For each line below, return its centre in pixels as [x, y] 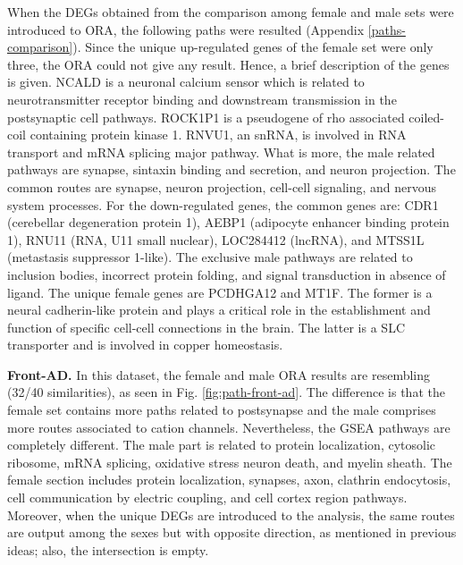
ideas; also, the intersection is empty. [108, 549]
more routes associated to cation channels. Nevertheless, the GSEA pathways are [229, 427]
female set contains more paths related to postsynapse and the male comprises [222, 410]
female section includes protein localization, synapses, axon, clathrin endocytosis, [229, 480]
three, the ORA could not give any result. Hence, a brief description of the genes [228, 64]
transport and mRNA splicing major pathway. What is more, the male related [221, 152]
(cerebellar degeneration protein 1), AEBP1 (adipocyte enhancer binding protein [228, 222]
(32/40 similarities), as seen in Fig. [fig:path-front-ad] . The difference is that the [226, 392]
